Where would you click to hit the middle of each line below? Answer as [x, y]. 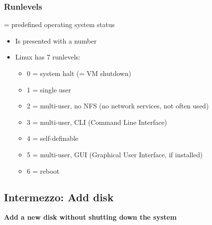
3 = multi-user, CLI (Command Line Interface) [97, 122]
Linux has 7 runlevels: [48, 57]
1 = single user [49, 89]
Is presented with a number [56, 40]
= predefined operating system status [60, 24]
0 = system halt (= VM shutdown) [79, 73]
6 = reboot [43, 171]
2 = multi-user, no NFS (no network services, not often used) [118, 106]
